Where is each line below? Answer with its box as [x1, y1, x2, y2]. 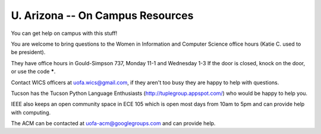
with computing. [11, 109, 51, 116]
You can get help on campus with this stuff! [11, 30, 118, 37]
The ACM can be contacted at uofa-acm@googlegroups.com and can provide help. [11, 120, 216, 127]
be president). [11, 49, 46, 56]
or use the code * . [11, 68, 56, 75]
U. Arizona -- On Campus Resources [11, 9, 194, 22]
